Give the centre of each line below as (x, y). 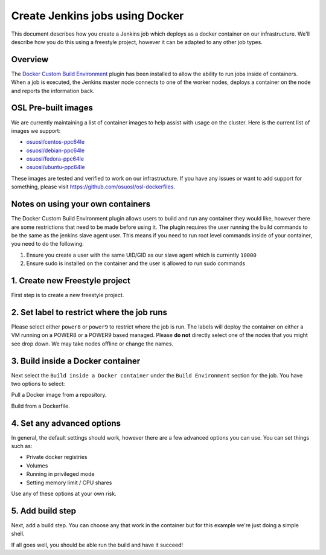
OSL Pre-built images (52, 108)
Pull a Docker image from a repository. (59, 395)
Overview (30, 59)
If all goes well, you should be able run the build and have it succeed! (97, 545)
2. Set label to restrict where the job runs (89, 312)
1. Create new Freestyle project (71, 281)
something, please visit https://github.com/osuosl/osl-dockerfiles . (93, 187)
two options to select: (38, 384)
